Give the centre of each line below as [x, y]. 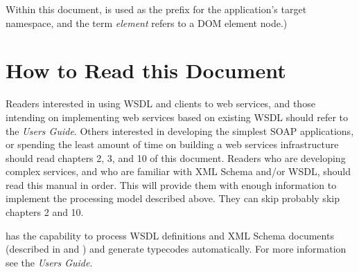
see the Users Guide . [49, 262]
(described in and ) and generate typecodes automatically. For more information [176, 249]
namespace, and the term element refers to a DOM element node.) [147, 22]
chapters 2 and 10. [45, 212]
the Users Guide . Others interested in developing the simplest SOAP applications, [180, 130]
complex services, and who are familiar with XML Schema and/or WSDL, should [178, 171]
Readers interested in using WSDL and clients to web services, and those [160, 103]
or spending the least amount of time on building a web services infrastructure [172, 144]
